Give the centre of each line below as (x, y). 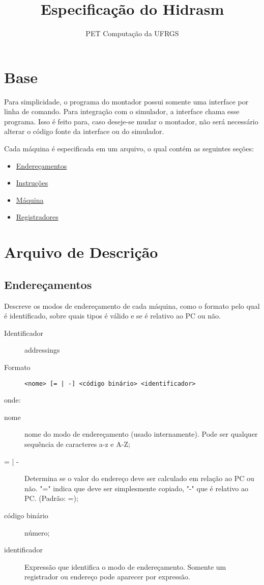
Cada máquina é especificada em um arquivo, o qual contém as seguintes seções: (129, 149)
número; (37, 532)
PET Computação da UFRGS (132, 33)
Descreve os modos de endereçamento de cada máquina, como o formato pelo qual (132, 305)
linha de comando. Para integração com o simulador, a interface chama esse (122, 111)
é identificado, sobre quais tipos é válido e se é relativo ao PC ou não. (112, 316)
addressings (42, 350)
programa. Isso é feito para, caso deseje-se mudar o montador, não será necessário (131, 121)
